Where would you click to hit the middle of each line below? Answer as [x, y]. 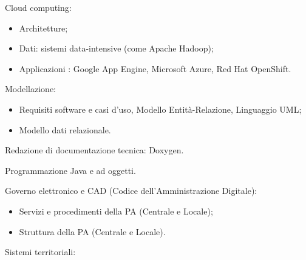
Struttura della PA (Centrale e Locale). [92, 231]
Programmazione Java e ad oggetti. [70, 170]
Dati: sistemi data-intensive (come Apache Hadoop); [116, 48]
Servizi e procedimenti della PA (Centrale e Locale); [116, 211]
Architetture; [43, 28]
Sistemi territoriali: [40, 252]
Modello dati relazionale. [65, 129]
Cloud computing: [38, 7]
